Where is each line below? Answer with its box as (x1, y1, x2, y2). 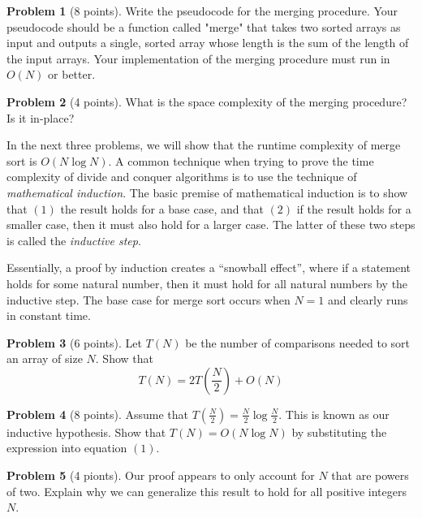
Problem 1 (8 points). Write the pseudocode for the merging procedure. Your (6, 2, 398, 19)
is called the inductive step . (6, 231, 141, 248)
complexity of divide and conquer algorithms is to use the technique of (6, 168, 357, 185)
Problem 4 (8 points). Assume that (6, 405, 189, 422)
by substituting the (291, 423, 387, 440)
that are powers (331, 467, 409, 484)
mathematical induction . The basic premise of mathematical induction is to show (6, 183, 408, 201)
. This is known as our (278, 405, 390, 422)
